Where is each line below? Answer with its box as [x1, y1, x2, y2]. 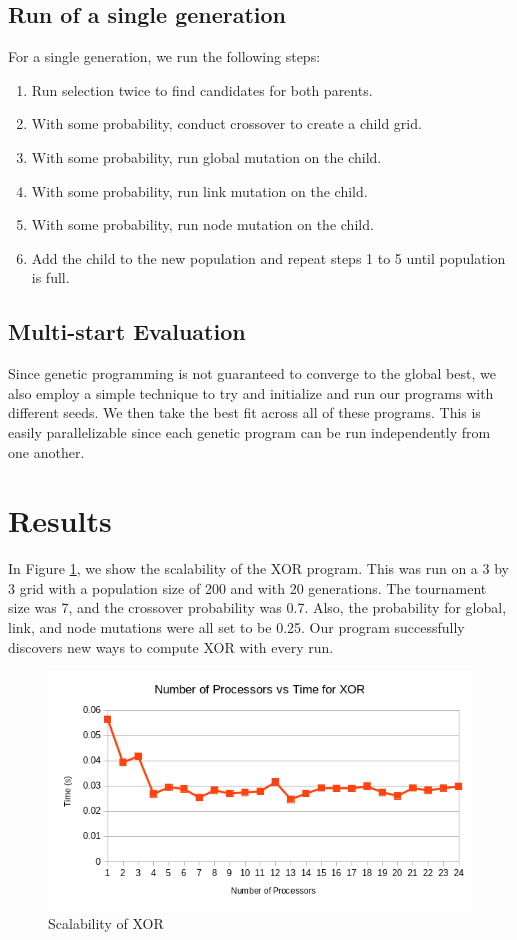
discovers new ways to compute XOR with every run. [8, 636, 334, 657]
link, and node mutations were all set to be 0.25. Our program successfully [8, 617, 465, 638]
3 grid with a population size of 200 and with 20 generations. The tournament [8, 577, 487, 598]
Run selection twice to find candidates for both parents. [31, 79, 373, 100]
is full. [31, 267, 70, 288]
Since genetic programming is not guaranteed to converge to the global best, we [8, 363, 496, 384]
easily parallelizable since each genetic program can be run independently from [8, 421, 491, 442]
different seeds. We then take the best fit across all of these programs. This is [8, 402, 481, 423]
